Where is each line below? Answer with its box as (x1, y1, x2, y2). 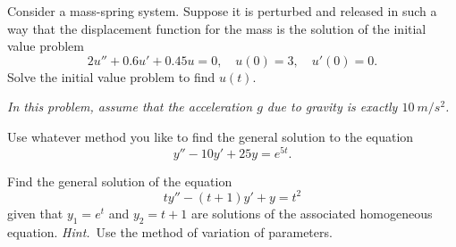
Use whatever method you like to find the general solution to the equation (7, 127, 414, 145)
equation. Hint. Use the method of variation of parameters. (7, 222, 333, 241)
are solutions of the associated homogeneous (190, 203, 433, 222)
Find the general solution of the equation (7, 171, 232, 190)
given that (7, 203, 63, 222)
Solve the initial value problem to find (7, 67, 215, 86)
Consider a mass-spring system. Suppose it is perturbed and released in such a (7, 2, 437, 20)
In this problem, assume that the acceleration (7, 97, 253, 116)
